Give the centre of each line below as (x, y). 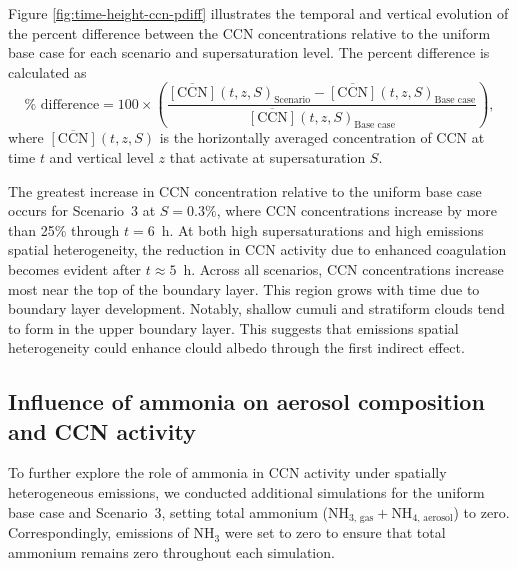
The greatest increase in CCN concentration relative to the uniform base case (245, 190)
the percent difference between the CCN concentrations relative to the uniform (249, 32)
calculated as (47, 71)
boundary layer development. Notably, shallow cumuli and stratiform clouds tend (256, 308)
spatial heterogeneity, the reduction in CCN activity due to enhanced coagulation (257, 249)
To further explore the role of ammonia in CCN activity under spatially (227, 472)
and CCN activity (102, 430)
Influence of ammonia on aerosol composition (246, 401)
